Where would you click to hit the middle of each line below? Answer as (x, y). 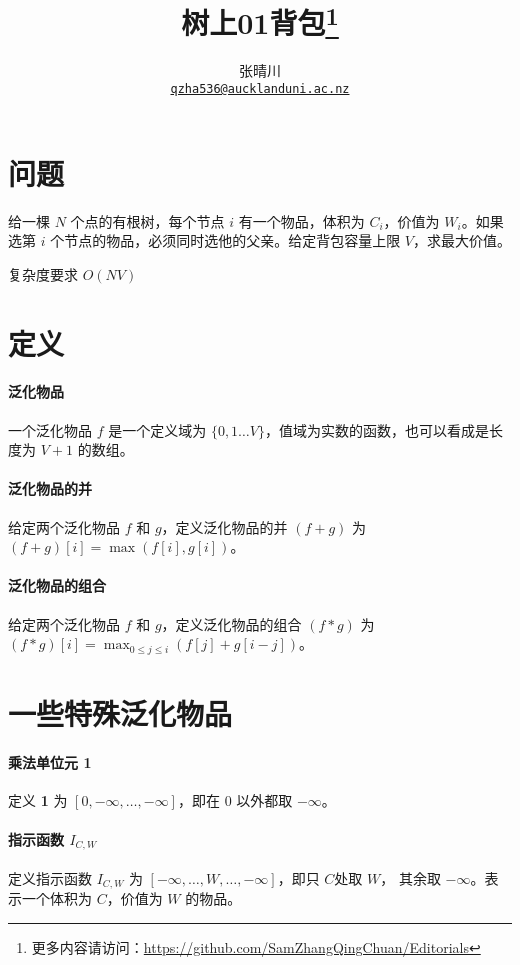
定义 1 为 (38, 799)
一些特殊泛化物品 (120, 712)
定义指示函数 (50, 878)
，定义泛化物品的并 (224, 526)
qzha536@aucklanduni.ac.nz (260, 89)
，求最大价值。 (462, 240)
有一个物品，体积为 (301, 220)
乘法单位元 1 (50, 761)
